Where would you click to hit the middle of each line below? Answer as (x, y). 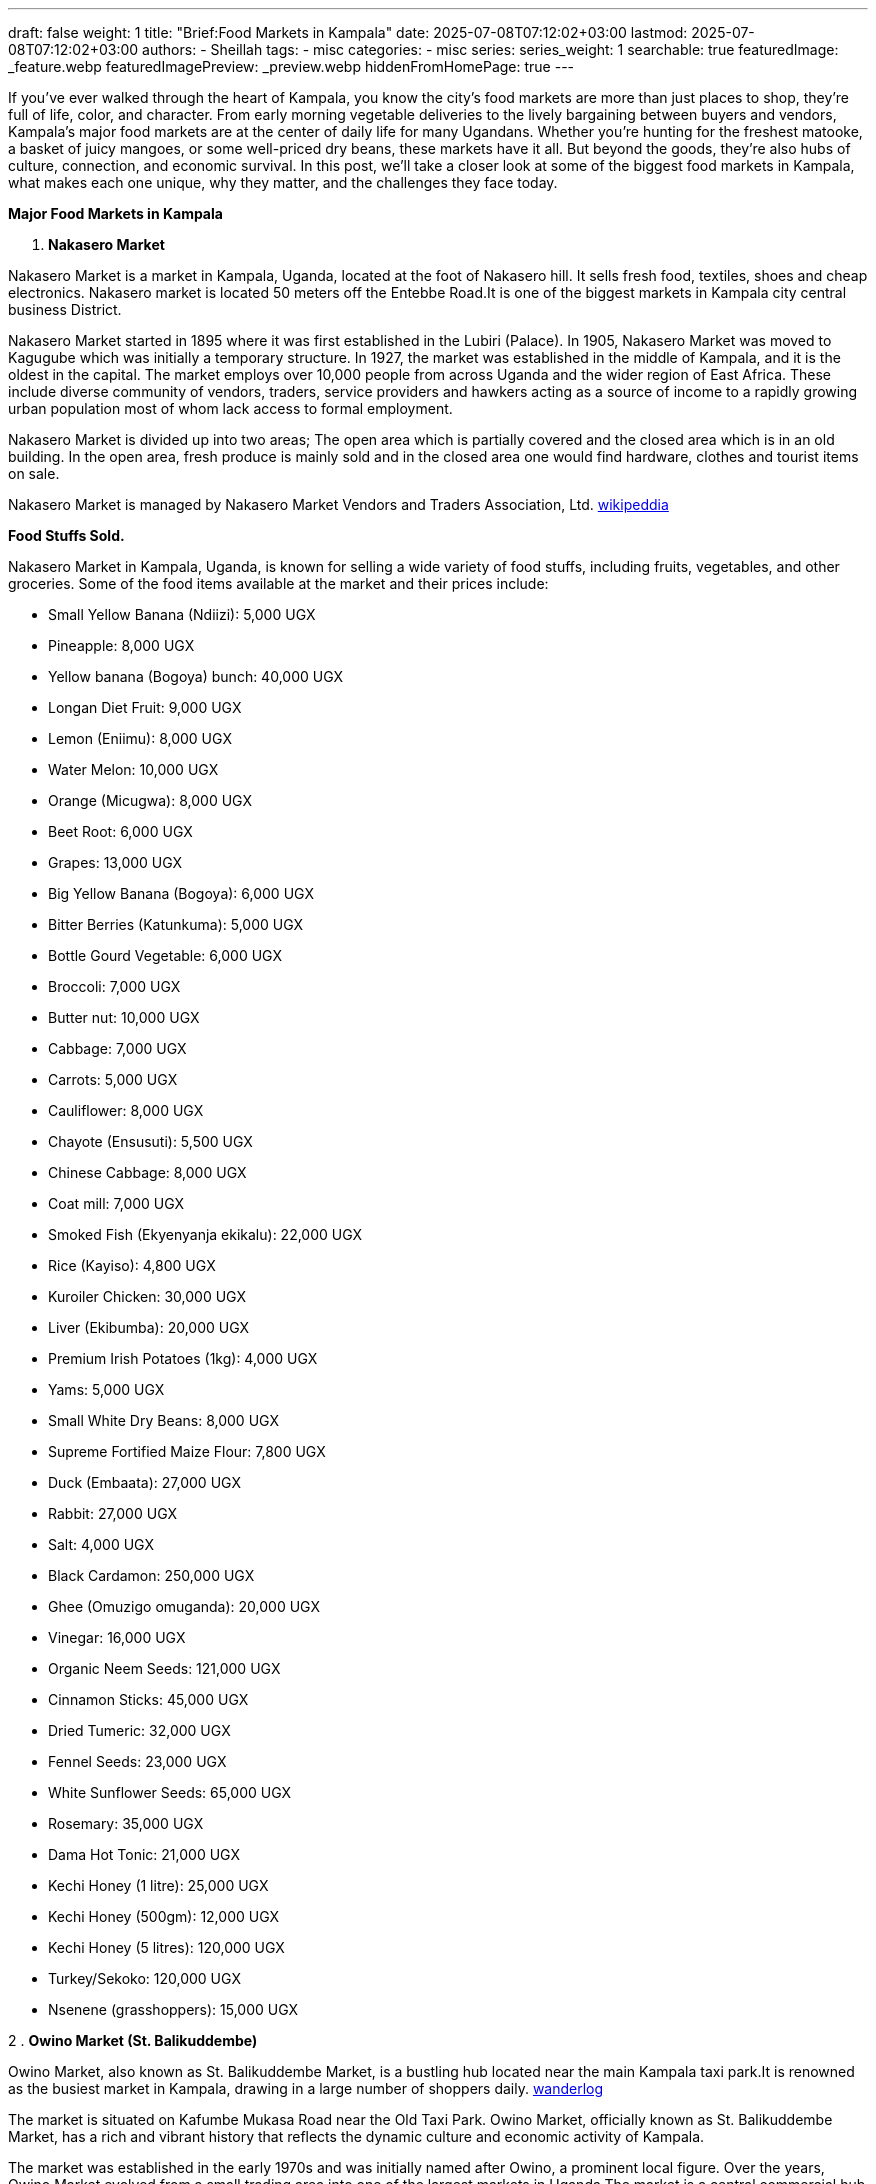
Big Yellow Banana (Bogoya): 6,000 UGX (181, 893)
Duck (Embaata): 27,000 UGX (144, 1482)
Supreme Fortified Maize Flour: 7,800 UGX (187, 1451)
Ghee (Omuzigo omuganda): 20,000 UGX (184, 1606)
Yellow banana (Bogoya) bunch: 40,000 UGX (196, 676)
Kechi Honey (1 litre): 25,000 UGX (158, 1885)
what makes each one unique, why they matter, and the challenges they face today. (283, 182)
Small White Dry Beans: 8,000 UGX (163, 1420)
